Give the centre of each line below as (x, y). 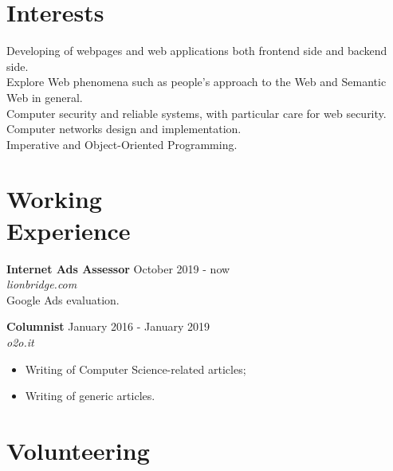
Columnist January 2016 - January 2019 (108, 326)
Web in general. (45, 97)
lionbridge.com (42, 284)
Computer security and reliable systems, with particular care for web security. (196, 113)
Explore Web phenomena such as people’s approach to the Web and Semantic (196, 82)
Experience (69, 230)
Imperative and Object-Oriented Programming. (122, 144)
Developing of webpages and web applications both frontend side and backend (197, 51)
